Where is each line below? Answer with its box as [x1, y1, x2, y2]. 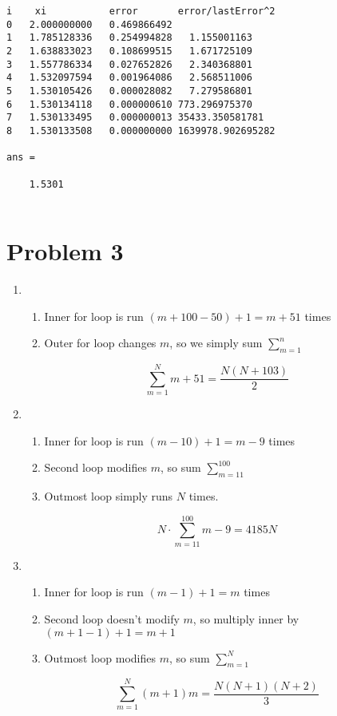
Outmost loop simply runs [44, 488, 173, 504]
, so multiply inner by [192, 610, 299, 627]
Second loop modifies [44, 459, 148, 476]
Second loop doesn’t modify [44, 610, 180, 627]
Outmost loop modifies [44, 649, 156, 666]
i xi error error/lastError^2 [6, 6, 276, 17]
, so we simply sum [169, 334, 263, 351]
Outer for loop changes [44, 334, 157, 351]
